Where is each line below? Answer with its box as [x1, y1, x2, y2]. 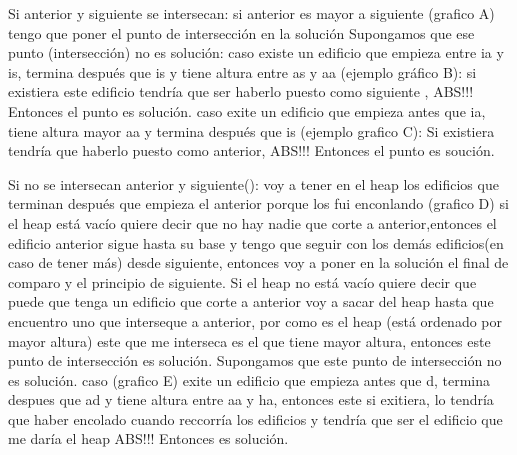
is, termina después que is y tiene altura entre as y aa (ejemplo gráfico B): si [8, 61, 477, 82]
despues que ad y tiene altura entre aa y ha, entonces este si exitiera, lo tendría [8, 389, 494, 410]
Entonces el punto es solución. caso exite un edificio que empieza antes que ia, [8, 100, 486, 121]
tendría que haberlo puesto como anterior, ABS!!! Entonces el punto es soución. [8, 140, 495, 161]
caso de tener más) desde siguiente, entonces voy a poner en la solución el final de [8, 252, 509, 273]
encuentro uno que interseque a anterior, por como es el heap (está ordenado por [8, 310, 502, 331]
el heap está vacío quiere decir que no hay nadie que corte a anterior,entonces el [8, 212, 497, 233]
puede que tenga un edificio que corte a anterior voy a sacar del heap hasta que [8, 291, 494, 312]
